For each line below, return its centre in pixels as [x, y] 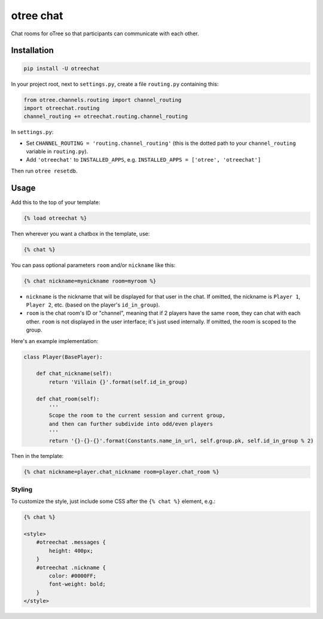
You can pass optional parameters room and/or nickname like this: [93, 265]
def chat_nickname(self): [74, 374]
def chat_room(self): [68, 399]
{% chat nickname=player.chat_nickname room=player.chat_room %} [121, 472]
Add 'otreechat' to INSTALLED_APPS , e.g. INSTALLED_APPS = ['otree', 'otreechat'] [144, 160]
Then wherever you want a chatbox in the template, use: [80, 233]
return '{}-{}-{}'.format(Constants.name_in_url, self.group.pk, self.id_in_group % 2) [181, 441]
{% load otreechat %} [55, 218]
